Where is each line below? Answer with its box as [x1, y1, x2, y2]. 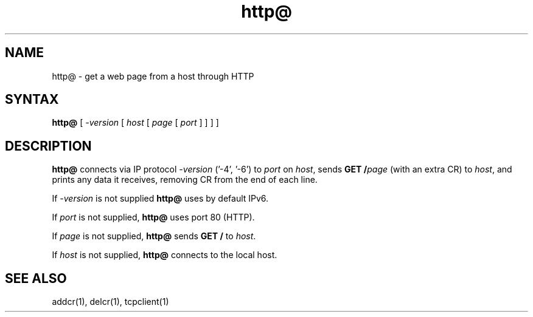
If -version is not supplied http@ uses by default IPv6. [52, 193, 269, 204]
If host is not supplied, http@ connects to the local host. [52, 250, 277, 261]
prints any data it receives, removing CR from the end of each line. [52, 174, 318, 185]
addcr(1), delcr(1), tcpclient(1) [52, 296, 169, 307]
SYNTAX [5, 92, 59, 107]
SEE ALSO [5, 270, 67, 286]
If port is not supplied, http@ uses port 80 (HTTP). [52, 212, 255, 223]
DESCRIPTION [5, 138, 92, 154]
